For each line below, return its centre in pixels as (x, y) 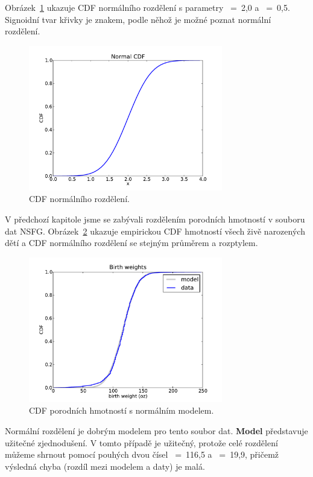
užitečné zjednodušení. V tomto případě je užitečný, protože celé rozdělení (141, 442)
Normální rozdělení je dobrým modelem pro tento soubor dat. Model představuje (156, 430)
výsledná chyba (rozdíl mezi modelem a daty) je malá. (105, 466)
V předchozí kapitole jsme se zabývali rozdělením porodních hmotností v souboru (155, 219)
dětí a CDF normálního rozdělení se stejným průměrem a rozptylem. (131, 243)
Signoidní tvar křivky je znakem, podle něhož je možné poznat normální (138, 19)
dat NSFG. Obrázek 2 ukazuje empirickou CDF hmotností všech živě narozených (155, 231)
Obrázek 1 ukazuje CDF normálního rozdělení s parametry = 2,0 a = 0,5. (147, 7)
